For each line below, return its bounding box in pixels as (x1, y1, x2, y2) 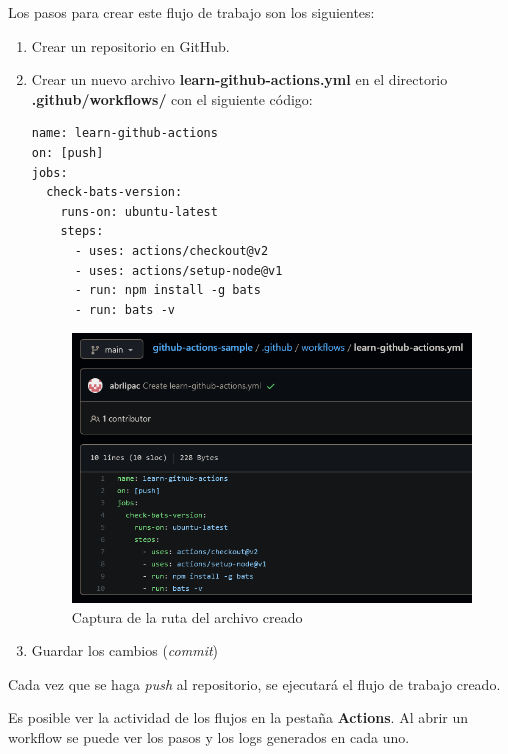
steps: (60, 224, 104, 239)
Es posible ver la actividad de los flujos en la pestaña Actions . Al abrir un (8, 707, 469, 728)
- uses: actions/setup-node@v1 (74, 263, 283, 278)
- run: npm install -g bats (74, 283, 261, 298)
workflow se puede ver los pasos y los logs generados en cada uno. (8, 726, 410, 747)
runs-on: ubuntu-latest (60, 204, 218, 219)
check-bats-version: (46, 185, 183, 200)
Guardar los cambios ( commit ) (31, 640, 219, 661)
